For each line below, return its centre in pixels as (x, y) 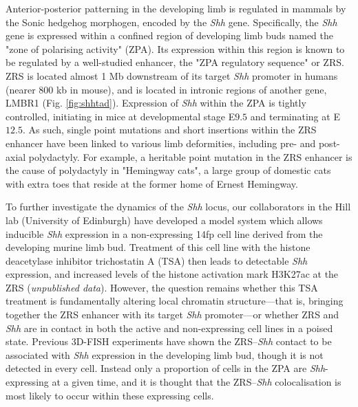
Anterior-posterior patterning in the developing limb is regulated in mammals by (176, 8)
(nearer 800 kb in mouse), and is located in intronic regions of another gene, (166, 89)
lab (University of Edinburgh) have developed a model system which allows (164, 220)
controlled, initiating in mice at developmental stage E (120, 116)
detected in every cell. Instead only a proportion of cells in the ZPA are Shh (166, 368)
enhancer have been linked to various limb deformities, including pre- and (161, 143)
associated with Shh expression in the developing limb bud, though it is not (165, 354)
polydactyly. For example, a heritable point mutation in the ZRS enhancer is (190, 156)
